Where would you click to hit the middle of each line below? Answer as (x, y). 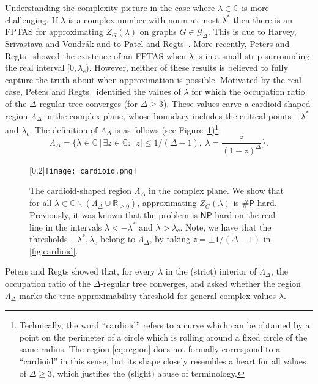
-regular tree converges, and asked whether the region (201, 283)
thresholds (49, 239)
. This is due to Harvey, (252, 31)
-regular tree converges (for (87, 103)
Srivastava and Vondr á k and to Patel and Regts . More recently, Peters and (147, 43)
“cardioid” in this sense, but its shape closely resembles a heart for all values (163, 360)
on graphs (158, 31)
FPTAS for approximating (54, 31)
